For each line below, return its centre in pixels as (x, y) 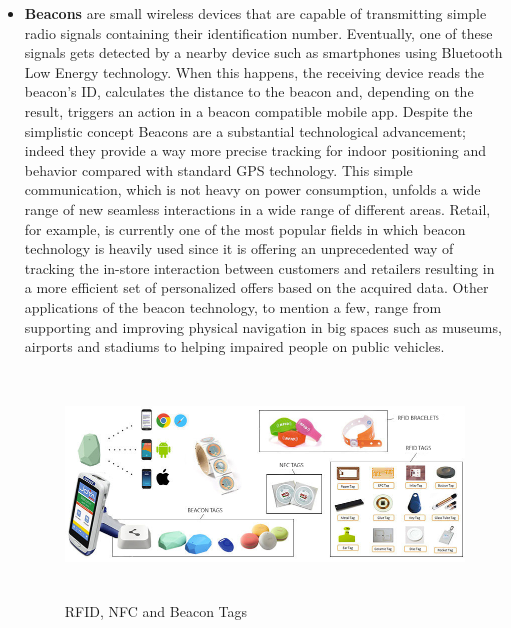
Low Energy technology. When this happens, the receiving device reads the (254, 71)
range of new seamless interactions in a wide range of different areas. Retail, (257, 208)
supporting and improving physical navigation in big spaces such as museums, (263, 326)
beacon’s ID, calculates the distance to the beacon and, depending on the (249, 91)
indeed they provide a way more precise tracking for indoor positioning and (255, 150)
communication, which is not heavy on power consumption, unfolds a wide (252, 189)
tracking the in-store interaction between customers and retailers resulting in (259, 267)
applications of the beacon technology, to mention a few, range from (233, 306)
